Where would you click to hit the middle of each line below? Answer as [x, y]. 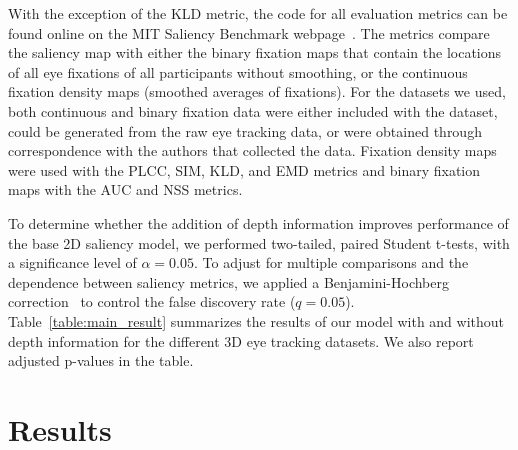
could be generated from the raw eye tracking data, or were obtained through [245, 130]
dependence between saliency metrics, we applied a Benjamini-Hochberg [228, 281]
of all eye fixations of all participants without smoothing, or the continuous [238, 71]
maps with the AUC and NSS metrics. [125, 189]
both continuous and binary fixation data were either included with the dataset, [253, 110]
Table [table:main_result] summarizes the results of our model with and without [256, 320]
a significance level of [72, 262]
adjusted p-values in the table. [101, 360]
